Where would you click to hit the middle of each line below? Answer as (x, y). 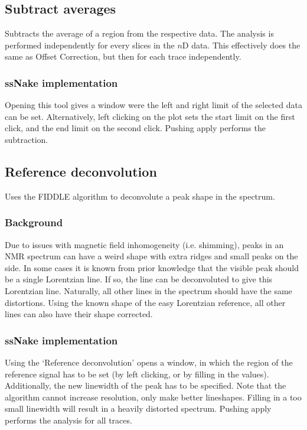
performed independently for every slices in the (90, 45)
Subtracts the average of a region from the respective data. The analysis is (139, 33)
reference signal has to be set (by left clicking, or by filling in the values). (137, 374)
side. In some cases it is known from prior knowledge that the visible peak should (152, 267)
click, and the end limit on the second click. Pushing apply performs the (135, 128)
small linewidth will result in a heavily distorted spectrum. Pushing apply (138, 408)
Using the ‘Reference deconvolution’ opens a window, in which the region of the (149, 362)
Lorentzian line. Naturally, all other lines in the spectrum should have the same (148, 290)
